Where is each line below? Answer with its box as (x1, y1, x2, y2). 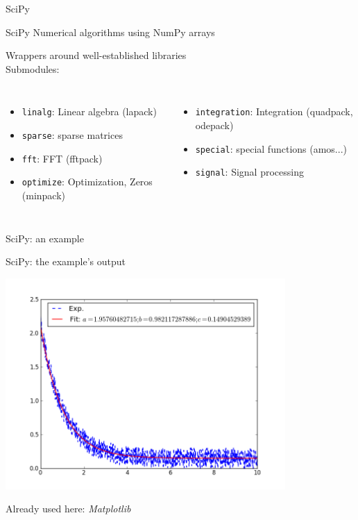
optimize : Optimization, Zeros (22, 174, 153, 189)
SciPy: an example (6, 230, 84, 245)
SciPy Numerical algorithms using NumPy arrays (6, 24, 215, 39)
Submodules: (6, 61, 60, 76)
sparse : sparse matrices (22, 128, 123, 142)
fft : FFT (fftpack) (22, 151, 103, 165)
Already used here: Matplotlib (6, 501, 131, 516)
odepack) (195, 118, 234, 133)
